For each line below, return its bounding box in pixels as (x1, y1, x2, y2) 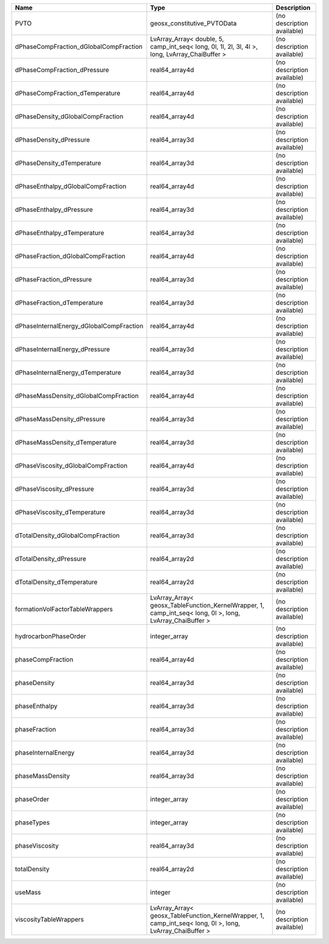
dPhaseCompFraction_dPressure (15, 66, 110, 74)
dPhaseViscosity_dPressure (15, 485, 94, 493)
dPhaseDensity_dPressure (15, 136, 90, 143)
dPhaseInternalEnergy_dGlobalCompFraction (15, 322, 144, 330)
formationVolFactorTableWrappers (15, 605, 113, 613)
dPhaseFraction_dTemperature (15, 299, 104, 307)
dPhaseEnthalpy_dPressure (15, 205, 93, 214)
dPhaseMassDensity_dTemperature (15, 438, 117, 446)
